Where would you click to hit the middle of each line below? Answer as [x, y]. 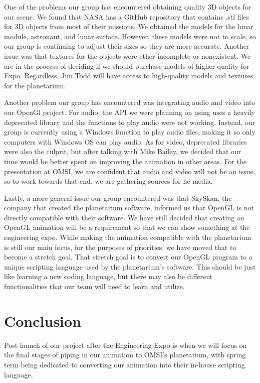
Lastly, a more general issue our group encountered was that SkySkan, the [118, 198]
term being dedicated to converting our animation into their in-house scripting [124, 364]
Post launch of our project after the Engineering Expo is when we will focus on [125, 345]
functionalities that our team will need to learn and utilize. [94, 286]
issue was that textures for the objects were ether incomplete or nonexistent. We [127, 55]
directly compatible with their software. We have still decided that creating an [124, 217]
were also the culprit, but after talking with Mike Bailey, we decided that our [123, 151]
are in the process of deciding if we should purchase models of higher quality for [127, 66]
